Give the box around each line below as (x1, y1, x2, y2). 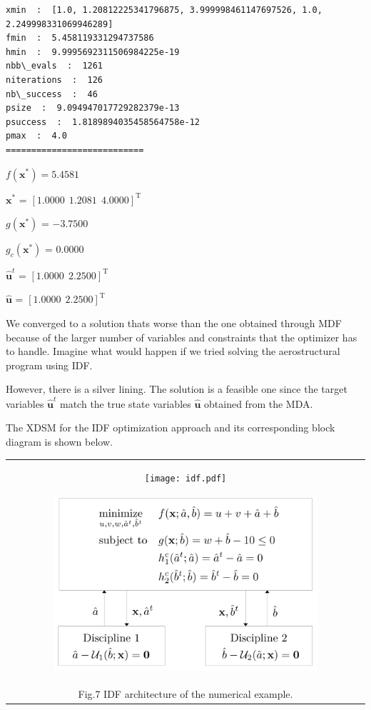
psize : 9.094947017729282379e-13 (6, 103, 180, 114)
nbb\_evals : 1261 (6, 61, 103, 71)
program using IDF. (6, 357, 93, 372)
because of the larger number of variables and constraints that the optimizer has (6, 329, 357, 344)
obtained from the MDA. (204, 396, 313, 411)
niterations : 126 (6, 74, 103, 85)
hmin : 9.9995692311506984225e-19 (6, 46, 180, 57)
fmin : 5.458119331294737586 (6, 33, 154, 44)
